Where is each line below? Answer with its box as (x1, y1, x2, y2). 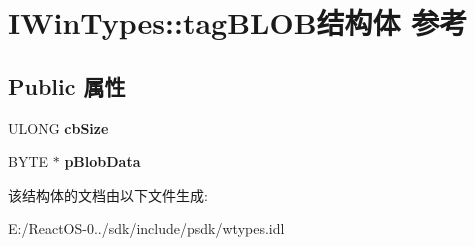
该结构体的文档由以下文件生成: (8, 184, 208, 205)
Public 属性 (8, 70, 126, 101)
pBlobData (64, 151, 141, 172)
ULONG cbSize (8, 117, 109, 138)
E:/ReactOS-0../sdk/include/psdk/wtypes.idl (8, 218, 285, 239)
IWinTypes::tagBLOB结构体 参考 (8, 2, 468, 43)
